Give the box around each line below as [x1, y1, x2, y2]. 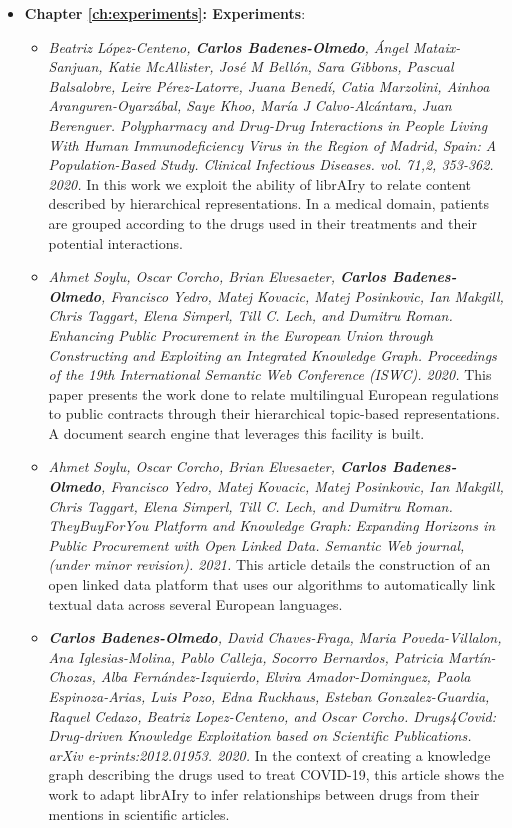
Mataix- [412, 36, 461, 57]
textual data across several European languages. [48, 593, 343, 614]
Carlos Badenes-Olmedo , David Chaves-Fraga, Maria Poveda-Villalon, [48, 627, 502, 648]
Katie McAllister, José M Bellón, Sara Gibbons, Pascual [107, 56, 454, 77]
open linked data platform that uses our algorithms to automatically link [48, 574, 496, 595]
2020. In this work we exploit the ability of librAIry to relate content [48, 173, 472, 194]
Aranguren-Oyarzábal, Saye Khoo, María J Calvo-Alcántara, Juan [48, 95, 452, 116]
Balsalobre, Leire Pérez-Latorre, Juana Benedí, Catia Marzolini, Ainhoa [48, 75, 490, 96]
